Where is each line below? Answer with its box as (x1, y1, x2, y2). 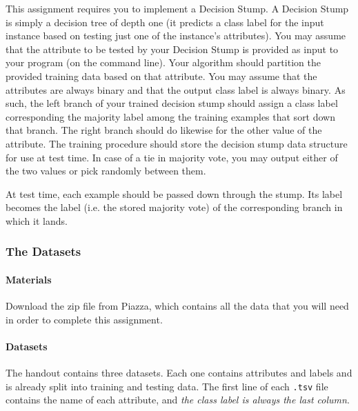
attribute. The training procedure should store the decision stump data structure (6, 136, 348, 150)
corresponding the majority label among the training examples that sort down (6, 109, 336, 123)
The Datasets (6, 243, 81, 260)
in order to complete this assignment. (6, 312, 163, 326)
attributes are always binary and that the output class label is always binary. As (6, 82, 346, 97)
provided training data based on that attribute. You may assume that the (6, 68, 317, 83)
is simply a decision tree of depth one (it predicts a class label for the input (6, 14, 324, 29)
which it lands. (6, 213, 68, 228)
